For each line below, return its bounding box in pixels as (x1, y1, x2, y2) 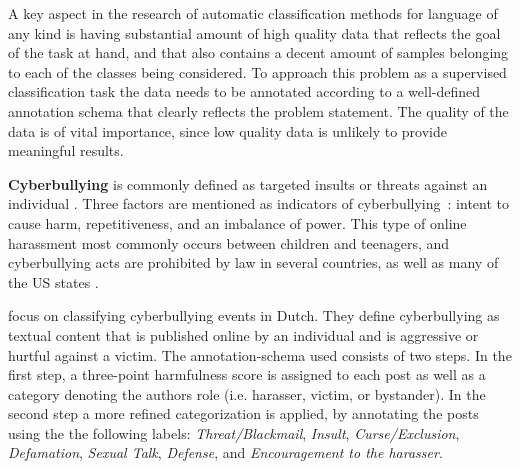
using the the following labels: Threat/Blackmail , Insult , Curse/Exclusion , (8, 422, 460, 443)
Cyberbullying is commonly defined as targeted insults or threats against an (8, 173, 488, 194)
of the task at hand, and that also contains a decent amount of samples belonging (8, 42, 509, 63)
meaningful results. (8, 140, 124, 161)
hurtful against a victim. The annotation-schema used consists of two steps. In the (8, 344, 512, 365)
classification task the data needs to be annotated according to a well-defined (8, 81, 481, 102)
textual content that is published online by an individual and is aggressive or (8, 324, 479, 345)
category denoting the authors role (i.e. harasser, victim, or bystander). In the (8, 383, 486, 404)
